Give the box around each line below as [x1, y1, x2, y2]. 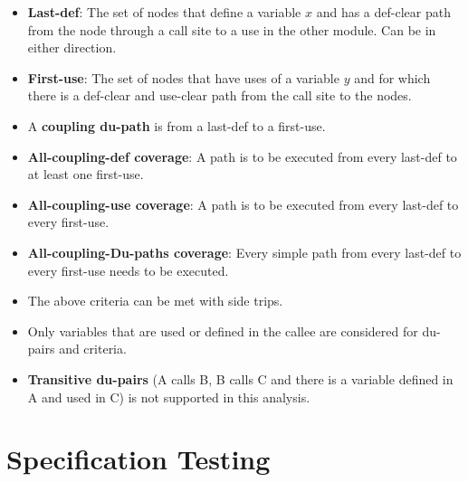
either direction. [27, 38, 117, 57]
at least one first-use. [27, 165, 144, 184]
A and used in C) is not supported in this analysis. [27, 387, 310, 406]
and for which [354, 68, 431, 87]
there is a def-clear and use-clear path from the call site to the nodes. [27, 86, 412, 105]
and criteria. [59, 339, 127, 358]
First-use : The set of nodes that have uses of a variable [27, 68, 339, 87]
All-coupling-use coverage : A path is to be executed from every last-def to [27, 194, 459, 213]
